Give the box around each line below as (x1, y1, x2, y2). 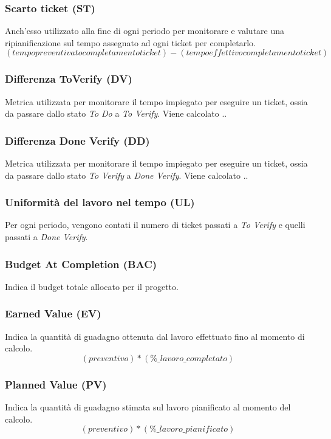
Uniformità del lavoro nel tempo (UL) (5, 195, 195, 210)
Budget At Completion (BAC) (5, 256, 157, 271)
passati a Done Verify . (5, 230, 88, 243)
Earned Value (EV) (5, 306, 101, 321)
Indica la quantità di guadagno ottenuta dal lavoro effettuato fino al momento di (5, 330, 305, 342)
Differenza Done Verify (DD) (5, 133, 150, 148)
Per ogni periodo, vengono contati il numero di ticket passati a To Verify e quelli (5, 218, 305, 231)
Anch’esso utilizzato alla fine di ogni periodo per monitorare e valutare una (5, 24, 285, 37)
